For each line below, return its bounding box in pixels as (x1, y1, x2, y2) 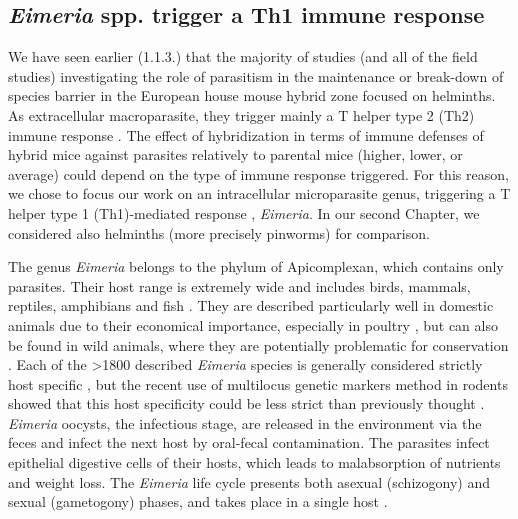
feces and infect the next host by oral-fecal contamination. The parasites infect (8, 432, 490, 453)
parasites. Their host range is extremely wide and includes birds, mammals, (8, 275, 471, 296)
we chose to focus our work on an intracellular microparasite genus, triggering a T (8, 183, 511, 204)
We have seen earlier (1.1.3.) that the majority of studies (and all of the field (8, 46, 478, 67)
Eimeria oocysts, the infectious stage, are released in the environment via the (8, 412, 482, 433)
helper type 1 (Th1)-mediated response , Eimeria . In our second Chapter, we (8, 202, 480, 223)
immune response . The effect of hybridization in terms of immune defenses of (8, 124, 484, 145)
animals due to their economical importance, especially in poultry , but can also (8, 314, 498, 335)
